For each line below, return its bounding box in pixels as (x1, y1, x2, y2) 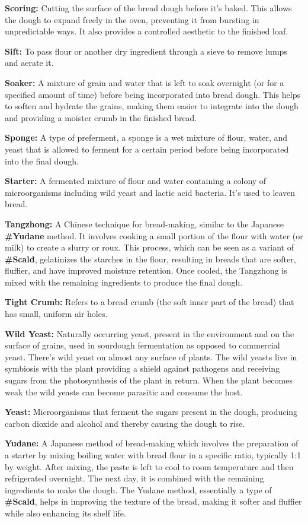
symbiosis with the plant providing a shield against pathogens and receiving (5, 362, 280, 375)
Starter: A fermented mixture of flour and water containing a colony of (5, 175, 267, 187)
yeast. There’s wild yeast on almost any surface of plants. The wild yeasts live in (5, 350, 297, 363)
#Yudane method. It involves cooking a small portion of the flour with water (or (5, 229, 303, 242)
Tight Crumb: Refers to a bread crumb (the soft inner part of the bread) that (5, 296, 294, 308)
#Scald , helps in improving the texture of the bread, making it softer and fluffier (5, 495, 302, 508)
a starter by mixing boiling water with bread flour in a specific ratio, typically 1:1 (5, 449, 301, 461)
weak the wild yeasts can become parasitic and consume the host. (5, 385, 243, 398)
